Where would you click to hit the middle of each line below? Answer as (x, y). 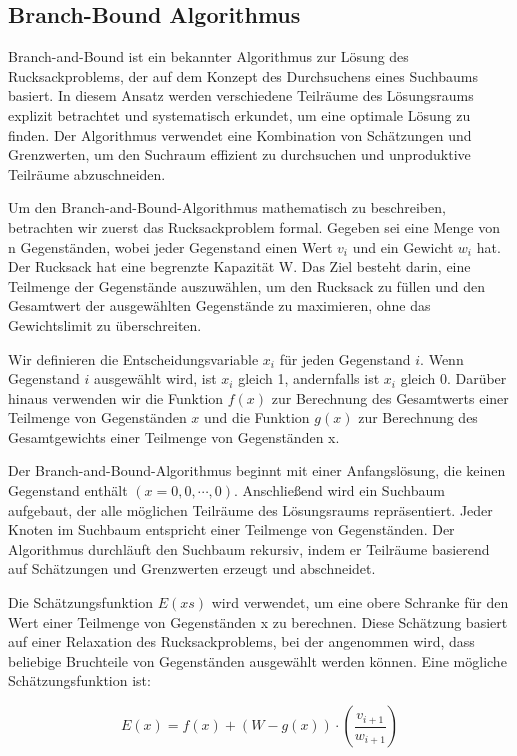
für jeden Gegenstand (345, 358)
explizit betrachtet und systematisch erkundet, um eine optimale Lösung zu (239, 114)
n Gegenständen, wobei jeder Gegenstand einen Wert (170, 246)
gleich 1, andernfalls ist (309, 378)
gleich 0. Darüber (453, 378)
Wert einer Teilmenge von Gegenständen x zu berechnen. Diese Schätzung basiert (258, 621)
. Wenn (442, 358)
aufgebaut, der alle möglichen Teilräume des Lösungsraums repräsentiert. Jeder (250, 509)
